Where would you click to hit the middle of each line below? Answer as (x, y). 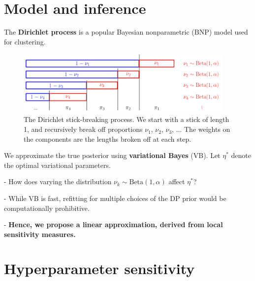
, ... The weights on (201, 129)
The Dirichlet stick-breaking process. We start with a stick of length (127, 119)
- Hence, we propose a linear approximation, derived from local (113, 224)
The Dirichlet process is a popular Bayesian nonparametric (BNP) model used (126, 32)
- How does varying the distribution (58, 181)
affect (177, 181)
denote (241, 155)
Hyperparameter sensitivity (99, 268)
